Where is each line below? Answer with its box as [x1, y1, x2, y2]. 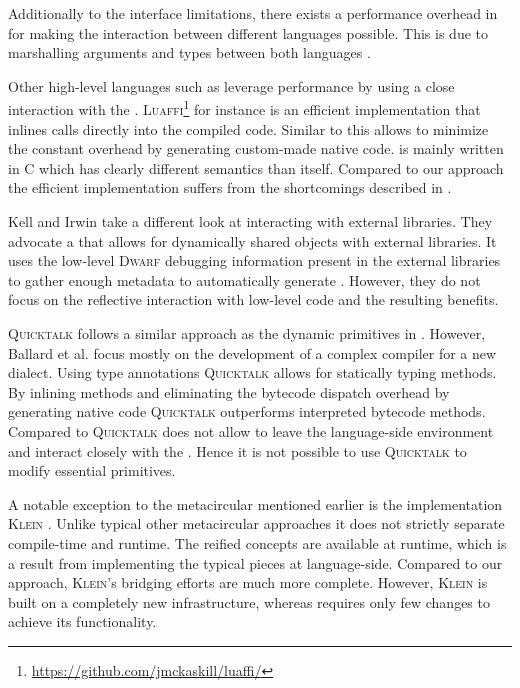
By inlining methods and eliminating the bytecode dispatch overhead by [8, 381, 450, 402]
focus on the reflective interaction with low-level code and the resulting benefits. [8, 289, 499, 310]
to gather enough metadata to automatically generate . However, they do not [8, 269, 481, 290]
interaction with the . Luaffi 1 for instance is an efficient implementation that [8, 96, 481, 120]
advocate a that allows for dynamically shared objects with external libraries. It [8, 230, 497, 251]
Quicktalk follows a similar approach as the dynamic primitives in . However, [8, 322, 486, 343]
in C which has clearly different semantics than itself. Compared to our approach [8, 157, 504, 178]
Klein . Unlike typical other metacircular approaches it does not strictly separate [8, 513, 505, 534]
